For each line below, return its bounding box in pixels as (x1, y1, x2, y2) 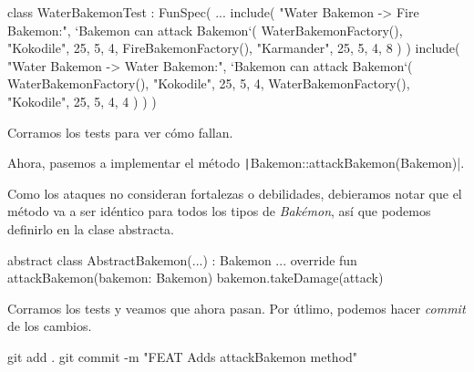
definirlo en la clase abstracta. (7, 220, 175, 238)
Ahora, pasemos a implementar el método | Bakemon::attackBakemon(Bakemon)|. (7, 153, 465, 172)
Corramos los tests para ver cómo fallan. (7, 122, 233, 141)
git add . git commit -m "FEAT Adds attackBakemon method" (7, 346, 358, 366)
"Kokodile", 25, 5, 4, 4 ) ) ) (7, 91, 157, 110)
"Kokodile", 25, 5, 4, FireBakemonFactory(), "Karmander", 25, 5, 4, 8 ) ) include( (7, 38, 460, 57)
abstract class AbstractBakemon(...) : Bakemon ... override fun (7, 250, 357, 269)
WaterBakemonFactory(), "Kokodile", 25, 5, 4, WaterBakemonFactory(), (7, 74, 410, 93)
